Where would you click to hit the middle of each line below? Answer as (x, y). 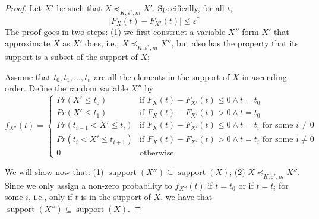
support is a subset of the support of (71, 57)
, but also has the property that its (235, 43)
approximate (28, 43)
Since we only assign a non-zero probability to (89, 185)
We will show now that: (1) (54, 171)
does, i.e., (102, 43)
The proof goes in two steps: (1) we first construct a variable (115, 31)
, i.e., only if (50, 197)
